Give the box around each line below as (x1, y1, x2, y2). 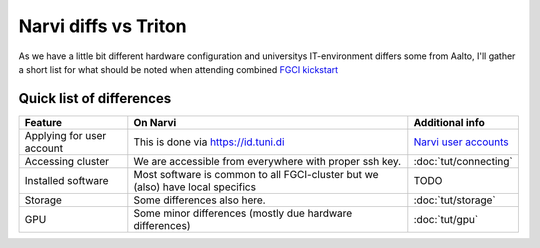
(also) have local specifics (133, 180, 257, 194)
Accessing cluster (24, 154, 110, 168)
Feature (24, 115, 63, 129)
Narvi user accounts (413, 135, 509, 149)
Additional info (413, 115, 485, 129)
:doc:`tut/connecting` (413, 154, 514, 168)
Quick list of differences (18, 90, 172, 107)
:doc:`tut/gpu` (413, 212, 479, 226)
